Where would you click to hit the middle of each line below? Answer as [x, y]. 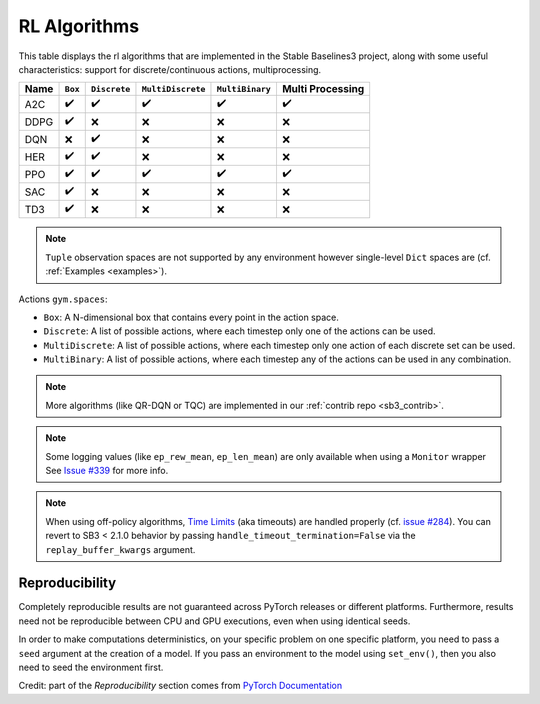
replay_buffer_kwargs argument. [120, 549]
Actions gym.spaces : [63, 299]
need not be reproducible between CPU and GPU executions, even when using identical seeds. [214, 621]
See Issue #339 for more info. [107, 471]
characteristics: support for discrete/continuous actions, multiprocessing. [170, 69]
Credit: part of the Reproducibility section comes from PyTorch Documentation [180, 686]
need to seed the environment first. [91, 667]
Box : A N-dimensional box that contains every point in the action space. [191, 317]
